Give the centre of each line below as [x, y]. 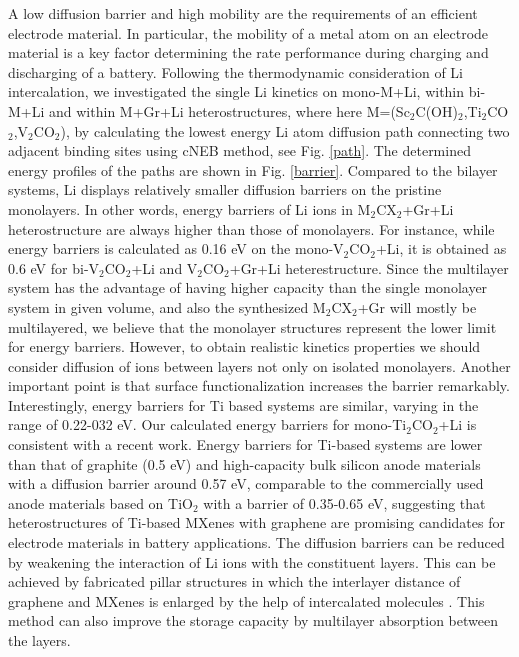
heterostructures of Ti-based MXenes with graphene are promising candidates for [256, 522]
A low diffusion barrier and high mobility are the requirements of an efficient [243, 13]
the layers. [39, 640]
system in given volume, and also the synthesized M [167, 306]
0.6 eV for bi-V [54, 267]
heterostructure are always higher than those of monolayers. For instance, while [251, 228]
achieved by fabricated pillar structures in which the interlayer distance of [234, 581]
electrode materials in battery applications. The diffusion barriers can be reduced [256, 542]
